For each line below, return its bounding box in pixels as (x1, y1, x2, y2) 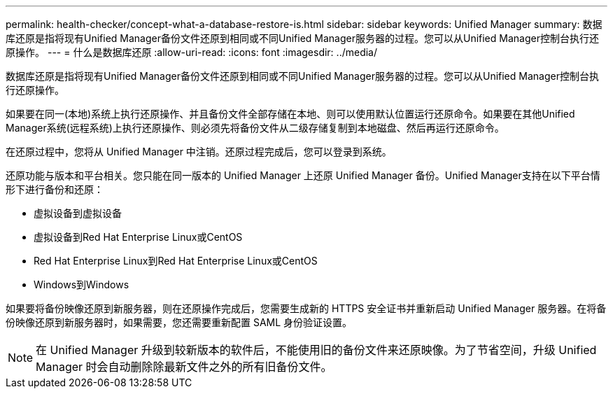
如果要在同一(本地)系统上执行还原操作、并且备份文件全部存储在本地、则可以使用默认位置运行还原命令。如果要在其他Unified (6, 108, 575, 120)
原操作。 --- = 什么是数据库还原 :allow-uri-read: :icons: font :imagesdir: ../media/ (6, 46, 378, 58)
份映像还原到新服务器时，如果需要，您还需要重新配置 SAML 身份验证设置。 (6, 316, 353, 328)
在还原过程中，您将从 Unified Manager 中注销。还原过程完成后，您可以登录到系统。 (6, 146, 392, 157)
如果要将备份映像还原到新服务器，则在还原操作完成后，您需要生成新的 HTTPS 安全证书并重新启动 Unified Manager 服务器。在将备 (6, 302, 607, 314)
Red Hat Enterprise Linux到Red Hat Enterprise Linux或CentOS (34, 255, 318, 267)
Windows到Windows (34, 279, 129, 290)
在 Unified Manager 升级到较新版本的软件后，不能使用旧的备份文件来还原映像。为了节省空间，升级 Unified (36, 343, 597, 357)
